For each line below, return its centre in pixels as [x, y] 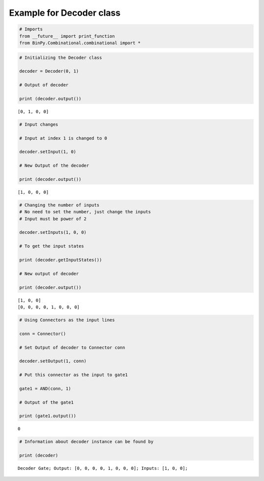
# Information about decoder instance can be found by [86, 442]
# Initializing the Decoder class [61, 57]
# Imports [31, 29]
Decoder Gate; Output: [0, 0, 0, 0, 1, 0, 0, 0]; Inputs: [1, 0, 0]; [103, 468]
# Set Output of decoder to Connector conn [72, 347]
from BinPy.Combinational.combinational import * [80, 43]
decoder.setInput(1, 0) [48, 152]
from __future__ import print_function [67, 36]
